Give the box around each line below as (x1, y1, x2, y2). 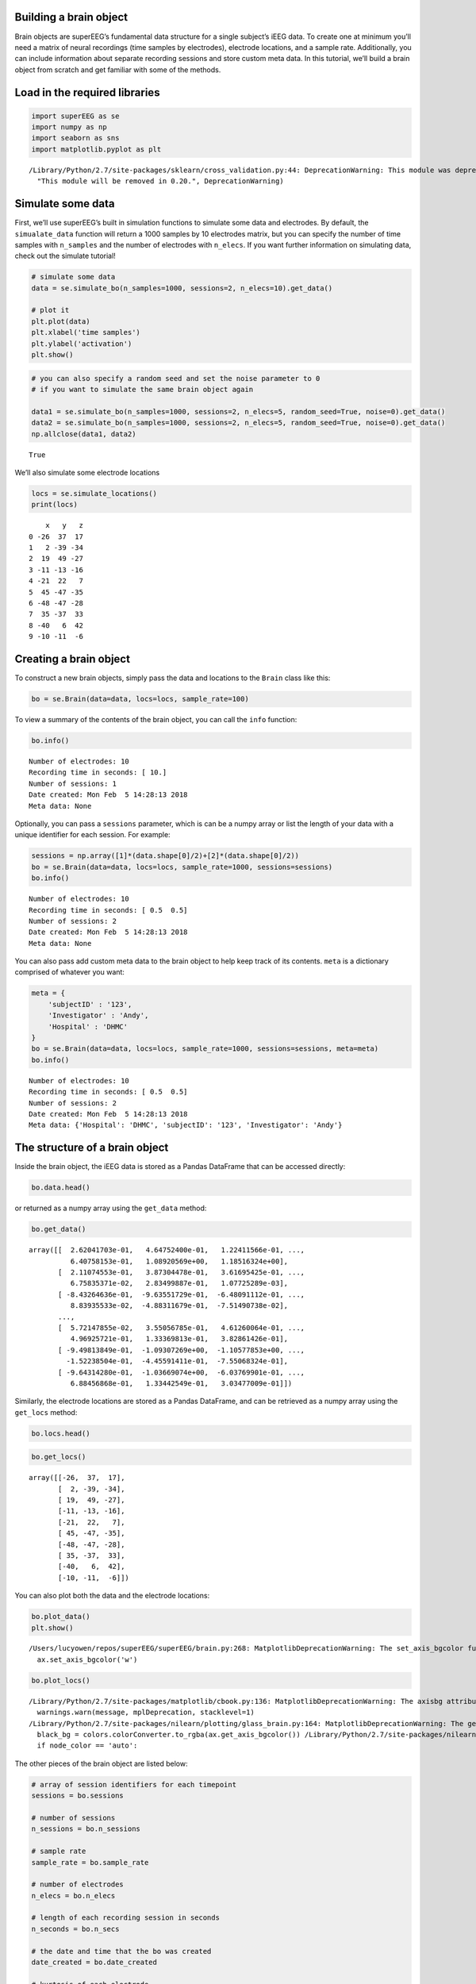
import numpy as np (31, 123, 107, 132)
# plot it (31, 306, 70, 315)
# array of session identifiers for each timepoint (31, 1780, 237, 1789)
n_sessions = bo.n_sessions (31, 1824, 140, 1833)
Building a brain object (14, 10, 129, 24)
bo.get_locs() (31, 1452, 86, 1462)
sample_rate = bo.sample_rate (31, 1858, 149, 1867)
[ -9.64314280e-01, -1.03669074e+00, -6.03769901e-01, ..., (58, 1367, 305, 1377)
